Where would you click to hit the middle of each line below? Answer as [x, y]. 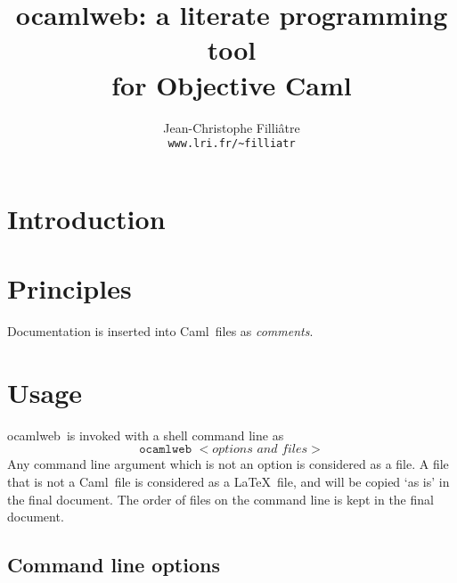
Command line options [114, 565]
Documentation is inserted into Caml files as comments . [160, 331]
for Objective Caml [232, 84]
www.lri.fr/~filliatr [232, 144]
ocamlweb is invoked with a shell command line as [146, 435]
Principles [69, 288]
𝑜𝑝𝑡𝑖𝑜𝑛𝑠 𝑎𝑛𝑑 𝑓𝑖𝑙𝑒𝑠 [260, 450]
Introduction [86, 218]
